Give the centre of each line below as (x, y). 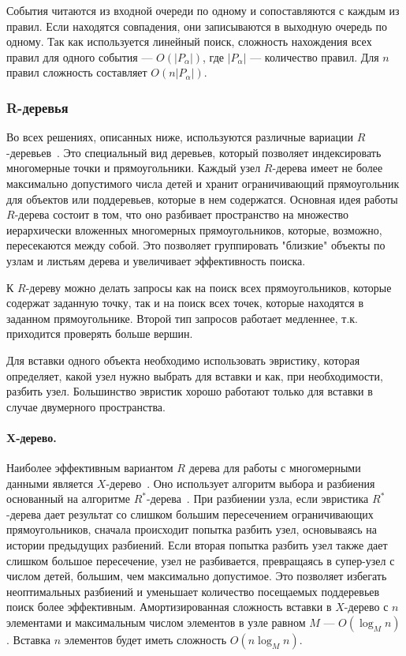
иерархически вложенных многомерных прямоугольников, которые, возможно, (194, 229)
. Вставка (29, 640)
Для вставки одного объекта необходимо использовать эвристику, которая (183, 360)
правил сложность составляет (77, 72)
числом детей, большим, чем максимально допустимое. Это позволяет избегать (197, 576)
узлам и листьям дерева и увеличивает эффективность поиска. (156, 260)
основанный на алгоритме (69, 499)
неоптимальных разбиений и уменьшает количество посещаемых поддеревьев (193, 591)
